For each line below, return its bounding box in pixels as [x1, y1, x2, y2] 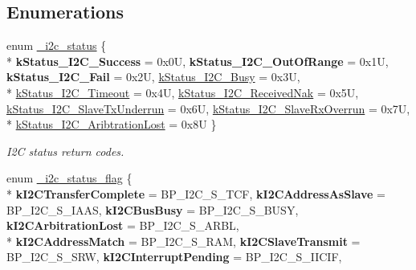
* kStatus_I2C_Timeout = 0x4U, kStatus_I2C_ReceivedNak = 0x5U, [6, 84, 359, 100]
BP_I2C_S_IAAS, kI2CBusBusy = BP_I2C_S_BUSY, [6, 201, 299, 218]
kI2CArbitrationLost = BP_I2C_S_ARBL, [6, 217, 239, 234]
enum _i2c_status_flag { [6, 170, 133, 186]
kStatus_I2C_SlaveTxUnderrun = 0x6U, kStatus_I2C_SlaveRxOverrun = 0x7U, [6, 100, 410, 117]
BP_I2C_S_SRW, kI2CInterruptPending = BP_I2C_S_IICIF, [6, 248, 342, 265]
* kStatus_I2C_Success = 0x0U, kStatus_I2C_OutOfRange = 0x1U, [6, 52, 389, 69]
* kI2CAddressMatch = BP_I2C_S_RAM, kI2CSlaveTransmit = [6, 232, 361, 249]
